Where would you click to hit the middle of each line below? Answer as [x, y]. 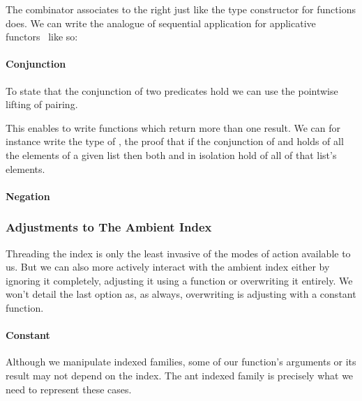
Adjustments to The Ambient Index [109, 227]
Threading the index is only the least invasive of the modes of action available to [178, 253]
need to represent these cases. [69, 389]
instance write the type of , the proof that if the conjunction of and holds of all [175, 141]
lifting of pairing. [42, 104]
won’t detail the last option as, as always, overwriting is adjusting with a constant [181, 294]
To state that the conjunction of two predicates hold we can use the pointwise [172, 90]
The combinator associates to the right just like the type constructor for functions [181, 9]
